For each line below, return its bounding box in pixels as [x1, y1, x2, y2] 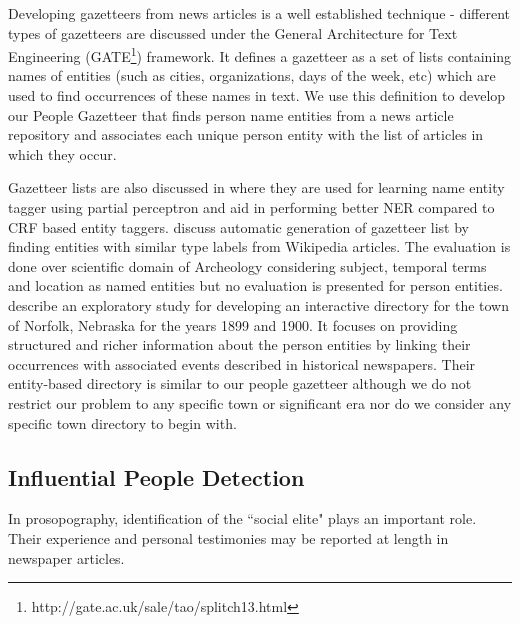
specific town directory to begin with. [8, 412, 237, 433]
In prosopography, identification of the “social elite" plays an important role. [8, 508, 477, 529]
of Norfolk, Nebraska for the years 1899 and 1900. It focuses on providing [8, 314, 458, 335]
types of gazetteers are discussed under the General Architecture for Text [8, 22, 458, 43]
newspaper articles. [8, 547, 125, 568]
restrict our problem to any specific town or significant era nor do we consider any [8, 392, 512, 413]
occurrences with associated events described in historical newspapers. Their [8, 353, 476, 374]
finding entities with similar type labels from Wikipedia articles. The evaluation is [8, 236, 511, 257]
